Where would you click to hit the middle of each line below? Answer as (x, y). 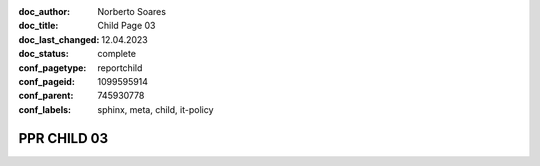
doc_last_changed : (59, 39)
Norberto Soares (132, 11)
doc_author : (44, 11)
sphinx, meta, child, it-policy (155, 109)
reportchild (120, 67)
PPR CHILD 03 (63, 138)
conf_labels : (45, 109)
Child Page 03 (126, 26)
